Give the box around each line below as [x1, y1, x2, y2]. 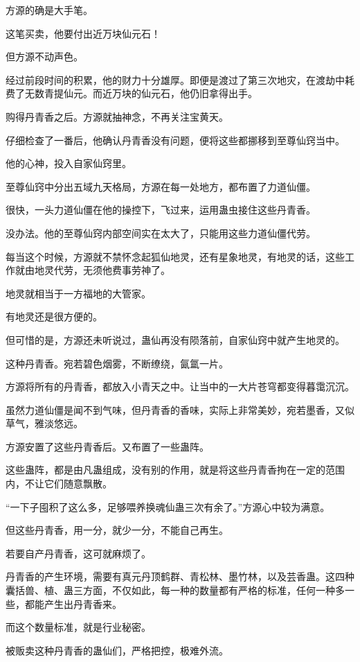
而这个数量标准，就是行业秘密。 [6, 620, 151, 634]
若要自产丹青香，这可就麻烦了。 [6, 546, 151, 560]
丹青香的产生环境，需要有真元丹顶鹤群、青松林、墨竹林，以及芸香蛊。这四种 [6, 569, 354, 584]
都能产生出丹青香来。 [24, 596, 122, 611]
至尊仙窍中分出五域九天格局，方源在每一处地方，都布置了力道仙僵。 [6, 179, 316, 193]
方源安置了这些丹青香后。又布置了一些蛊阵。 [6, 439, 209, 453]
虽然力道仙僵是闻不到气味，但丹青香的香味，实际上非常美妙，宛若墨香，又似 [6, 402, 354, 417]
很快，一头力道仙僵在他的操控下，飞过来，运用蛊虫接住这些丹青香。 [6, 202, 316, 217]
